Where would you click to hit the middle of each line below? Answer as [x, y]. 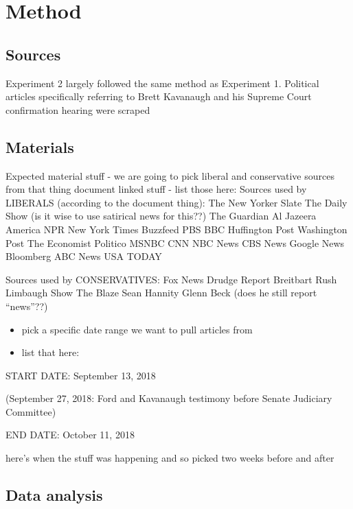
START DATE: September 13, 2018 [81, 375]
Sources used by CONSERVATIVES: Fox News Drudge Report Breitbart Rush [171, 279]
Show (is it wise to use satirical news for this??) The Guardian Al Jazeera [161, 216]
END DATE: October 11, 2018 [70, 435]
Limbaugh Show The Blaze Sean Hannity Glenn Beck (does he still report [161, 293]
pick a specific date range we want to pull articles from [137, 329]
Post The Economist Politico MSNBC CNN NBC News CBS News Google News [175, 242]
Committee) [31, 411]
